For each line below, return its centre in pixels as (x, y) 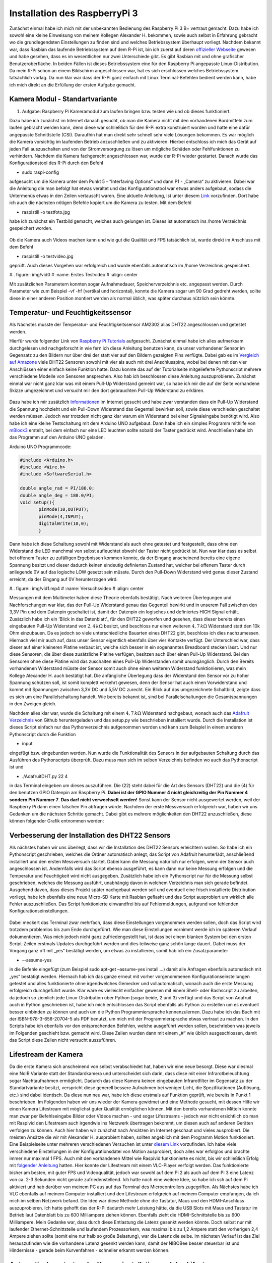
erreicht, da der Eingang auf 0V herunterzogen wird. (63, 579)
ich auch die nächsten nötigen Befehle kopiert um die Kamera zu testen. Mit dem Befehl (100, 203)
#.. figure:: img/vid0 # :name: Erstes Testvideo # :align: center (74, 275)
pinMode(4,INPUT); (61, 516)
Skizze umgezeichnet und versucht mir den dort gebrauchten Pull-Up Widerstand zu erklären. (107, 390)
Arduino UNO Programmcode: (40, 447)
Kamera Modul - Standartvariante (63, 99)
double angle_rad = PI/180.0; (57, 488)
